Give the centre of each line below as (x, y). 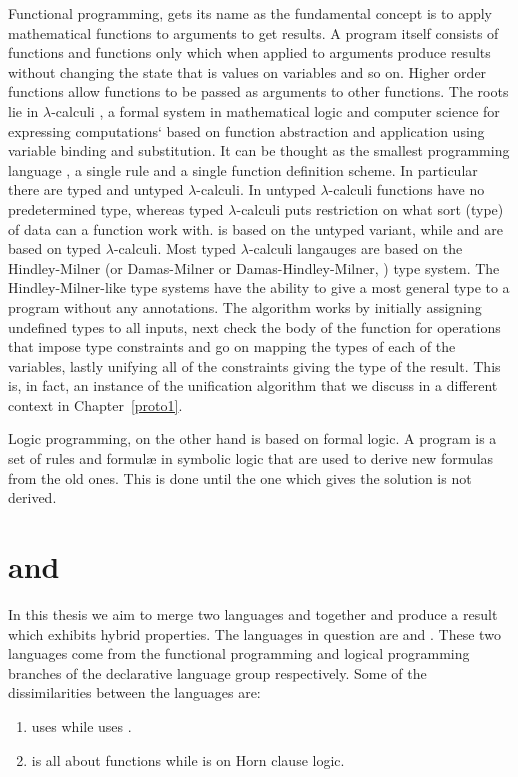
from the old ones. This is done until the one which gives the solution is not (240, 477)
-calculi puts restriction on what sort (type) (370, 208)
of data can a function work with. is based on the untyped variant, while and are (255, 228)
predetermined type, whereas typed (116, 208)
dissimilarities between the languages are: (134, 692)
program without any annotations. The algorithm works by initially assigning (245, 306)
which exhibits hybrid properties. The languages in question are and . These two (254, 633)
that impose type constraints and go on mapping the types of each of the (232, 346)
